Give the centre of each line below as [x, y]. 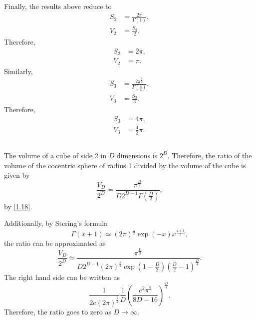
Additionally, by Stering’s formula [56, 223]
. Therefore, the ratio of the [210, 155]
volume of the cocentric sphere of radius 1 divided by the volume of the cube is [125, 165]
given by [17, 175]
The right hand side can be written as [62, 277]
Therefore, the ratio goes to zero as [58, 311]
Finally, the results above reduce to [58, 6]
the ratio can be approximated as [55, 243]
